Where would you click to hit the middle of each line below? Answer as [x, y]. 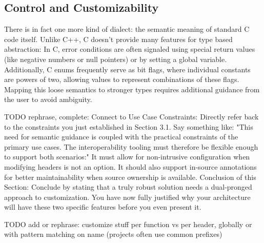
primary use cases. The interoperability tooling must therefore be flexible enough [131, 146]
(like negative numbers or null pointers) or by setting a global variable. [116, 59]
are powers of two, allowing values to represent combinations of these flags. [122, 79]
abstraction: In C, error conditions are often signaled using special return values [130, 49]
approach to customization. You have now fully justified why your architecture [127, 197]
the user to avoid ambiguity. [48, 99]
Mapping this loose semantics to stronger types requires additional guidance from [132, 89]
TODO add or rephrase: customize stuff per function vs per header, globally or [128, 224]
